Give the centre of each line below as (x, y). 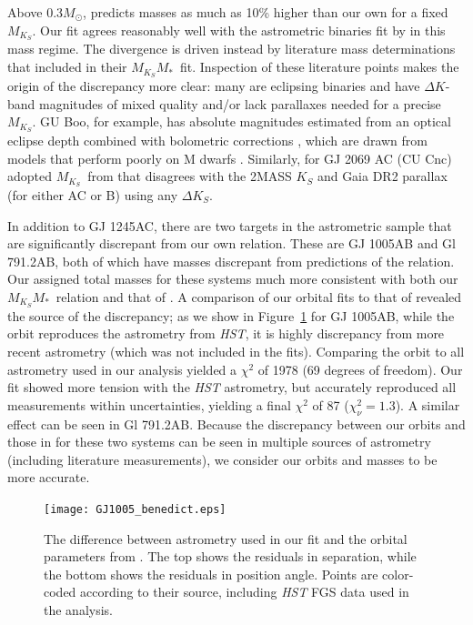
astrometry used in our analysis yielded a (122, 369)
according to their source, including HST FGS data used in (245, 592)
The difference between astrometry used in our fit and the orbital (226, 538)
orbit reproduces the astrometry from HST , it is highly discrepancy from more (226, 333)
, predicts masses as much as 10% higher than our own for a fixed (266, 12)
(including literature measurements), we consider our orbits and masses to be (222, 459)
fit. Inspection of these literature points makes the (320, 67)
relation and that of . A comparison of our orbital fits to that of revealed (259, 296)
